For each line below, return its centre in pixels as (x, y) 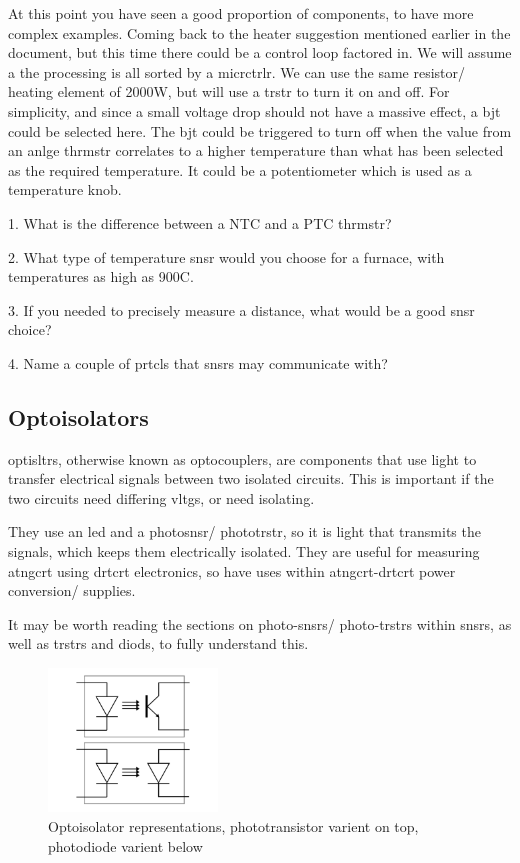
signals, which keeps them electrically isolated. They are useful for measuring (244, 551)
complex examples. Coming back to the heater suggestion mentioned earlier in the (259, 32)
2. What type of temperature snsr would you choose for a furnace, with (226, 256)
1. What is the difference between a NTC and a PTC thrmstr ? (200, 222)
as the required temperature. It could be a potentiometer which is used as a (240, 169)
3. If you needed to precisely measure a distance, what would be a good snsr (241, 309)
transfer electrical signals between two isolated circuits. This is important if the (251, 478)
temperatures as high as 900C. (101, 276)
